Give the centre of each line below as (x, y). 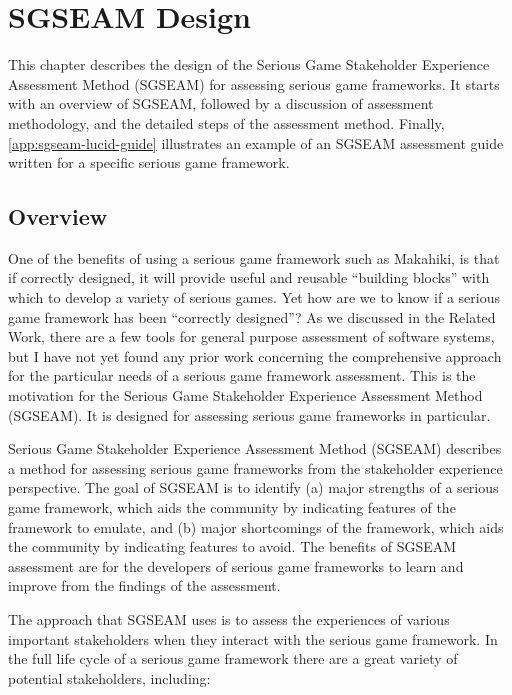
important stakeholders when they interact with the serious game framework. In (253, 638)
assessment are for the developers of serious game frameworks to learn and (236, 565)
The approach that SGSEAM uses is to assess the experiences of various (229, 618)
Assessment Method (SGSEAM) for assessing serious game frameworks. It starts (254, 83)
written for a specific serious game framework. (149, 162)
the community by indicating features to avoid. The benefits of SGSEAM (232, 546)
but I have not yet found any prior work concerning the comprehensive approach (255, 355)
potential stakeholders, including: (109, 677)
